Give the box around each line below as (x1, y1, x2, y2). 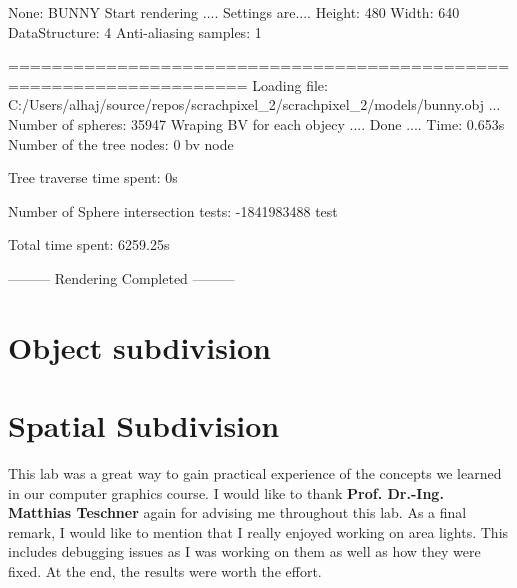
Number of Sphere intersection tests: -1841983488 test (8, 200, 338, 221)
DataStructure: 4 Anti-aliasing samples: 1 (8, 21, 262, 42)
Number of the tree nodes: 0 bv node (8, 133, 234, 154)
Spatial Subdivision (8, 405, 280, 446)
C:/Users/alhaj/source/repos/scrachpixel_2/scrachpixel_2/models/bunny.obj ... (8, 94, 501, 115)
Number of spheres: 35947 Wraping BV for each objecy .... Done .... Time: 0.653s (8, 113, 505, 134)
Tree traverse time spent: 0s (8, 167, 178, 188)
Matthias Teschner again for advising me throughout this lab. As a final (8, 502, 467, 523)
